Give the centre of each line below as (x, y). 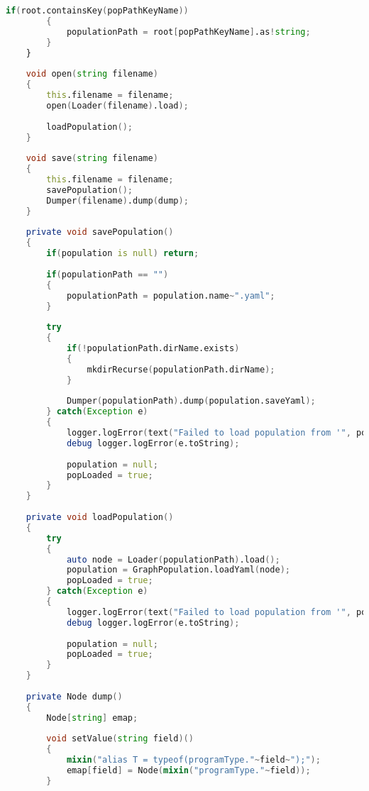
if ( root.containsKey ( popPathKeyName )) (97, 11)
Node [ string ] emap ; (92, 718)
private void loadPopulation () (100, 517)
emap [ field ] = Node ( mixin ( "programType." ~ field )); (188, 770)
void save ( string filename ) (92, 159)
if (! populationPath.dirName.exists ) (153, 348)
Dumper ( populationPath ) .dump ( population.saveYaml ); (191, 401)
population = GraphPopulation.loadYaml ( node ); (178, 570)
